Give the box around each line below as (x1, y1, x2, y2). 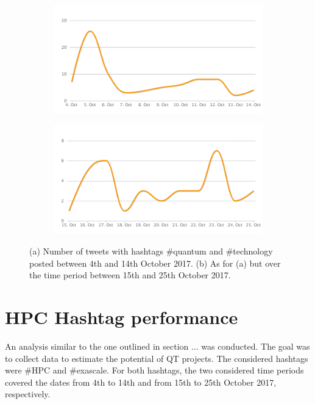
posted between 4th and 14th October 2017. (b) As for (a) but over (29, 256, 281, 269)
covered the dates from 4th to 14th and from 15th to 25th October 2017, (5, 375, 277, 388)
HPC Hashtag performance (5, 305, 238, 330)
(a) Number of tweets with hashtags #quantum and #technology (29, 245, 273, 258)
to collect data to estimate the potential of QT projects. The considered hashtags (5, 352, 308, 364)
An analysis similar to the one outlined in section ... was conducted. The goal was (5, 339, 310, 352)
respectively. (5, 388, 51, 400)
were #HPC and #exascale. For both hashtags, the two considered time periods (5, 364, 304, 377)
